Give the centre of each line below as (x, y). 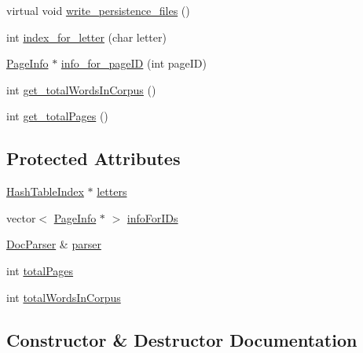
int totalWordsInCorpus (64, 297)
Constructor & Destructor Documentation (182, 339)
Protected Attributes (93, 158)
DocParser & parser (54, 244)
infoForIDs (152, 217)
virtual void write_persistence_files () (98, 10)
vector (21, 217)
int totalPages (40, 270)
